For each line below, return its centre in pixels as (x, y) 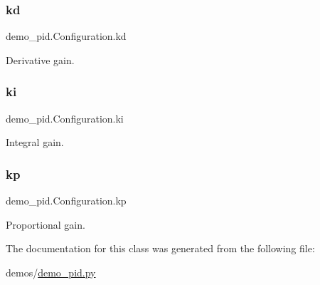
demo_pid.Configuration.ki (65, 118)
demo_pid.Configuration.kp (66, 201)
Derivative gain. (40, 59)
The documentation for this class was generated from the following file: (160, 248)
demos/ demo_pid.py (51, 272)
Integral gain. (35, 142)
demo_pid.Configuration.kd (66, 36)
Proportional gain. (46, 224)
